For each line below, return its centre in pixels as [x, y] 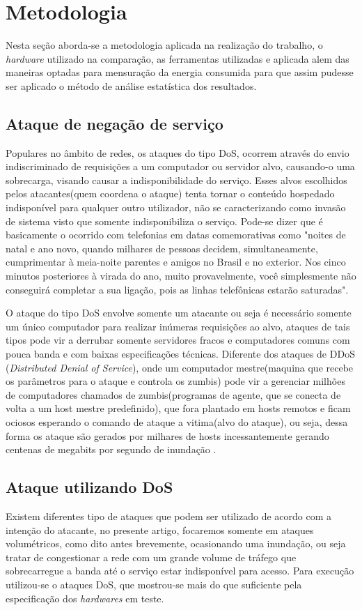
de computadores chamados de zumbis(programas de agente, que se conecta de [173, 394]
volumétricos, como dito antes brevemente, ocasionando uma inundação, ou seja [176, 543]
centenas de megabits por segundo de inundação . [111, 449]
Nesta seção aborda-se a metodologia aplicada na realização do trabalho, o [164, 45]
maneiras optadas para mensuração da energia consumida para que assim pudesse [180, 72]
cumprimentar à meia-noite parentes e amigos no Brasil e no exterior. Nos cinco [176, 262]
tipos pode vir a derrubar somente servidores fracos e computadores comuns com [178, 340]
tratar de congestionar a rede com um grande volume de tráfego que [151, 557]
